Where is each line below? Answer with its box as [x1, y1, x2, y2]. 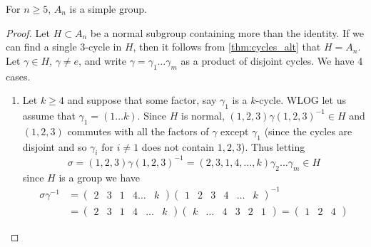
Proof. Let [6, 25, 50, 40]
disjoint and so [22, 139, 87, 154]
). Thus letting [241, 139, 305, 154]
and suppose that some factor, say [67, 93, 217, 107]
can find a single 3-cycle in [6, 39, 122, 54]
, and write [78, 53, 127, 68]
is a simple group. [69, 1, 147, 16]
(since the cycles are [264, 123, 352, 138]
